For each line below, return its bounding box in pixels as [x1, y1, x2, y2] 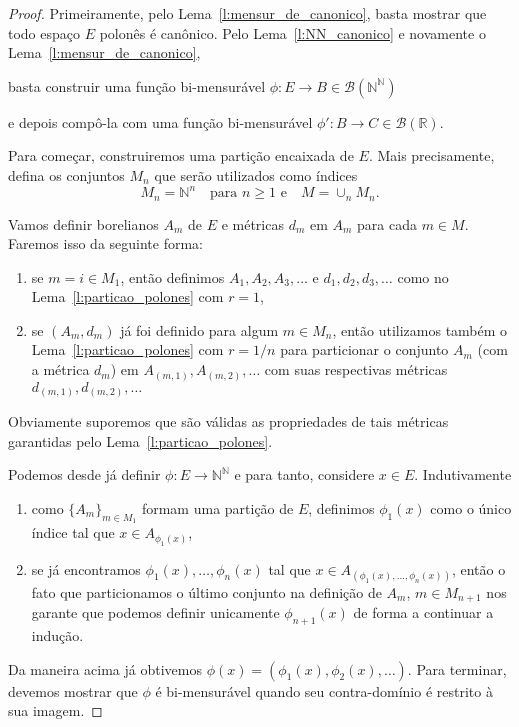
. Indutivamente [414, 464, 512, 485]
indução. [31, 624, 84, 645]
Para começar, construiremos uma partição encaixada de [8, 145, 354, 166]
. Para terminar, [407, 658, 507, 679]
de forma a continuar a [353, 602, 494, 623]
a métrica [31, 359, 90, 380]
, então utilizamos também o [332, 319, 508, 340]
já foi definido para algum [120, 319, 279, 340]
